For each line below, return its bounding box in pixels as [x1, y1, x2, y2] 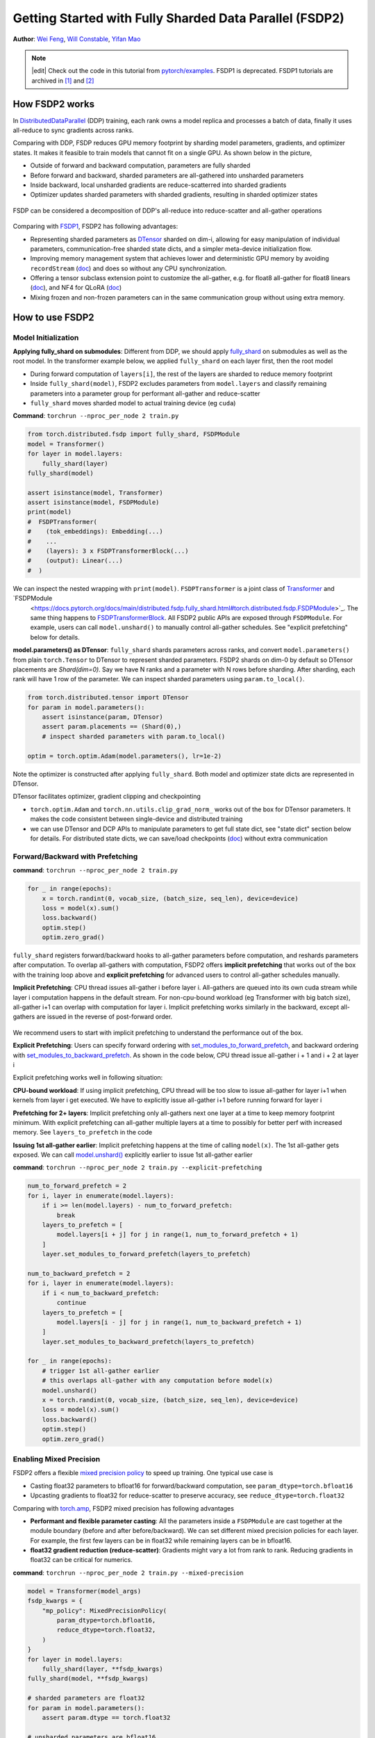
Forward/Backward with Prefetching [12, 852, 138, 861]
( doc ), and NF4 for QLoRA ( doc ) [30, 284, 122, 292]
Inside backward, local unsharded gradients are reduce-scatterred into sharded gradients [30, 181, 287, 189]
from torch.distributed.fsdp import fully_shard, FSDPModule [27, 430, 240, 438]
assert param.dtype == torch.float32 [42, 1714, 171, 1721]
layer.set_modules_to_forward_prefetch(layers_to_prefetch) [42, 1250, 251, 1258]
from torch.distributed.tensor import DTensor [27, 694, 189, 701]
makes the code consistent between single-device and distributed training [30, 815, 243, 823]
